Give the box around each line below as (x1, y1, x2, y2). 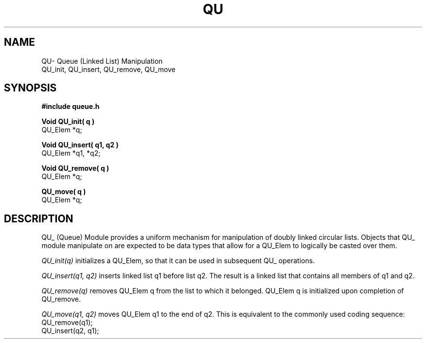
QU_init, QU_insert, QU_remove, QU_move (41, 65, 176, 73)
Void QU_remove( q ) (41, 164, 109, 173)
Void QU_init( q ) (41, 117, 95, 126)
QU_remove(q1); (41, 318, 93, 327)
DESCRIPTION (4, 212, 73, 225)
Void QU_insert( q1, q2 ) (41, 141, 119, 149)
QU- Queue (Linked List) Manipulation (41, 56, 163, 65)
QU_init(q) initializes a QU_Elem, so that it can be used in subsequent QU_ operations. (41, 256, 315, 265)
